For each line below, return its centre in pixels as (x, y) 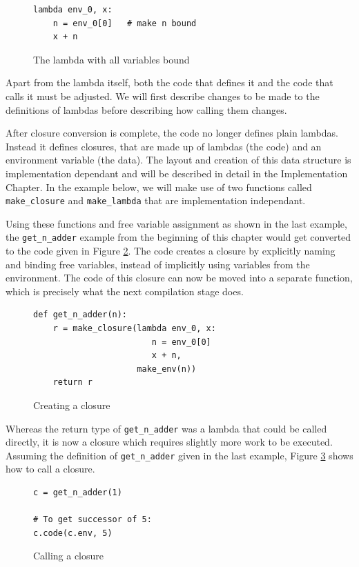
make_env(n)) (167, 369)
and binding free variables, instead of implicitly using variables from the (158, 264)
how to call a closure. (50, 469)
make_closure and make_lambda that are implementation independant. (156, 200)
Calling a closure (69, 556)
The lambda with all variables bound (111, 59)
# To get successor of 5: (93, 520)
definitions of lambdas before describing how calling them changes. (146, 109)
